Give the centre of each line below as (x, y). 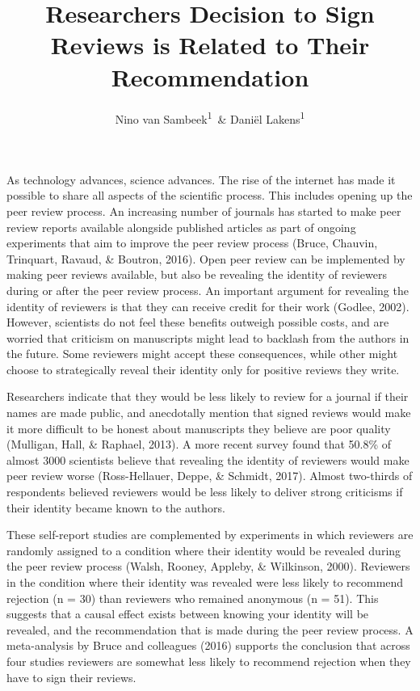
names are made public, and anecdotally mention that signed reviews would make (209, 413)
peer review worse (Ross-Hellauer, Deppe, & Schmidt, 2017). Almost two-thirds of (210, 476)
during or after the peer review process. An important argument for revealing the (208, 290)
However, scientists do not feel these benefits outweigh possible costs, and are (198, 322)
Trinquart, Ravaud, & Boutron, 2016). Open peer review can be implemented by (206, 258)
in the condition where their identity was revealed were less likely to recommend (205, 582)
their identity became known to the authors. (116, 507)
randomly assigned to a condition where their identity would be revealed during (204, 550)
